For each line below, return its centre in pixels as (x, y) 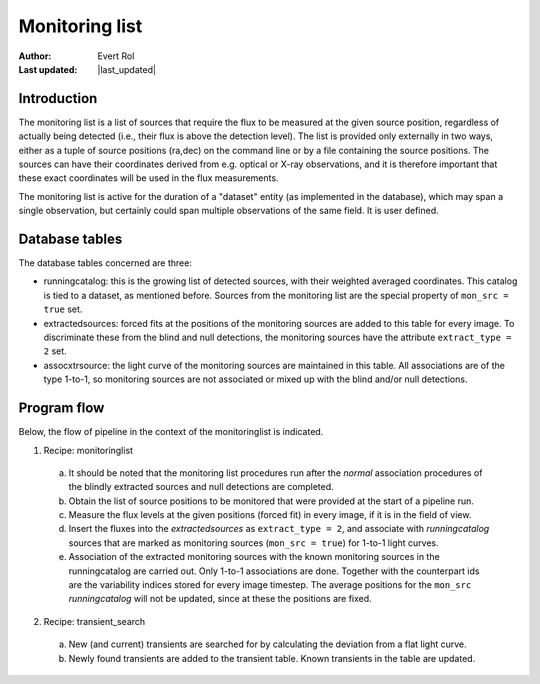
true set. (63, 309)
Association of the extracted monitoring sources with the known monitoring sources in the (254, 557)
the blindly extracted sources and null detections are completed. (201, 487)
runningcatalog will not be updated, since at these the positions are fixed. (220, 599)
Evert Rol (116, 56)
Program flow (61, 408)
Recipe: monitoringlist (88, 450)
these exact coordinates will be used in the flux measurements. (148, 178)
